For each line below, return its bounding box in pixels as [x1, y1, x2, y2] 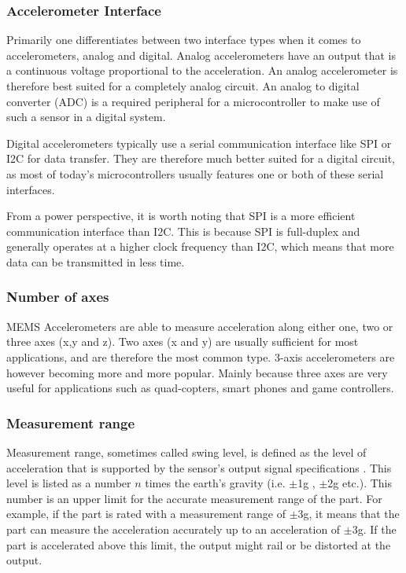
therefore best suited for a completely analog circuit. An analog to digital [6, 78, 360, 94]
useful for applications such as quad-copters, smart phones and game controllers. [6, 380, 394, 396]
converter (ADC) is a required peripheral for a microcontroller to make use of [6, 93, 380, 109]
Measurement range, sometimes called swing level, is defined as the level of [6, 443, 367, 460]
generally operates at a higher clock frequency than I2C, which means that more [6, 238, 394, 255]
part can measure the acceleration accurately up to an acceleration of [6, 520, 341, 537]
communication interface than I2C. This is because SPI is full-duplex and [6, 222, 360, 239]
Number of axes [6, 287, 109, 307]
